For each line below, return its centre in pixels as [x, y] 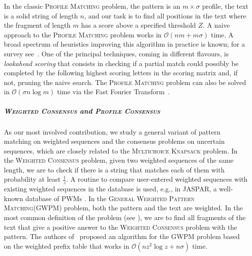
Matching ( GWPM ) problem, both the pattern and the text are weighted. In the [124, 208]
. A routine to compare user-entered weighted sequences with [157, 179]
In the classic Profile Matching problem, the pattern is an [92, 6]
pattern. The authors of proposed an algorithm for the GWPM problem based [122, 236]
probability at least [32, 179]
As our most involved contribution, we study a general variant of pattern [112, 131]
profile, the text [225, 6]
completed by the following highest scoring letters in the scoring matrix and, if [121, 73]
